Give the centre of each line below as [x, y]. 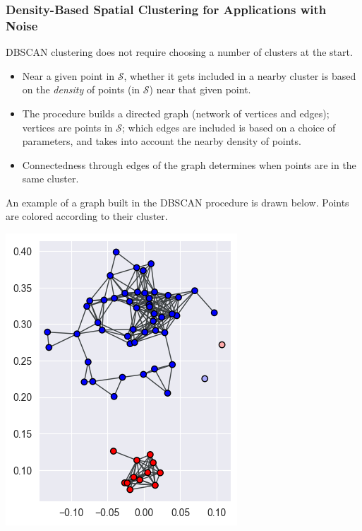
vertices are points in [67, 127]
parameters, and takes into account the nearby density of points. [162, 141]
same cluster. [50, 179]
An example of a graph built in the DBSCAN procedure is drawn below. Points [177, 202]
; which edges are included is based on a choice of [229, 127]
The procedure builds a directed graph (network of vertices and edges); [176, 113]
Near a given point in [68, 75]
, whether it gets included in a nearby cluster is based [240, 75]
